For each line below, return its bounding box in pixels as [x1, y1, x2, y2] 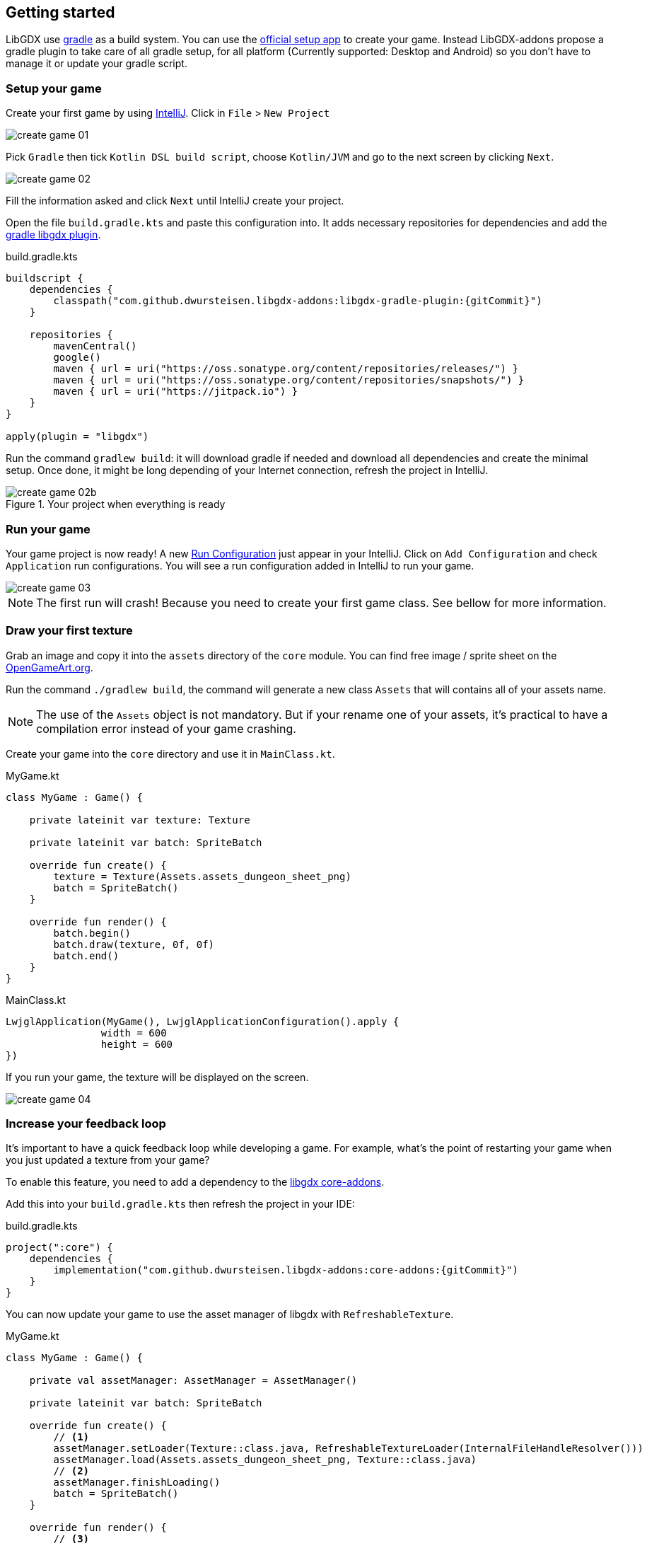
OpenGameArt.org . [6, 661, 93, 674]
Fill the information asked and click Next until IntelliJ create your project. [6, 195, 344, 207]
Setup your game [6, 81, 102, 96]
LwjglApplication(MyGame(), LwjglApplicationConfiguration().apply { [6, 1015, 400, 1027]
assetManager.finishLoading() [53, 1476, 221, 1489]
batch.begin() [53, 927, 132, 939]
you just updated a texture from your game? [6, 1154, 210, 1167]
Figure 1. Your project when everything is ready [6, 498, 226, 511]
